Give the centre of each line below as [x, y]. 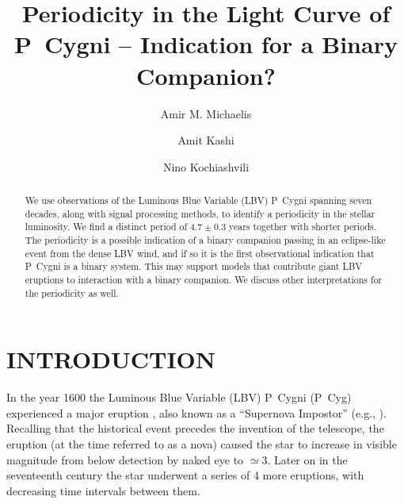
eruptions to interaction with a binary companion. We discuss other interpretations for [204, 280]
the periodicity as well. [72, 292]
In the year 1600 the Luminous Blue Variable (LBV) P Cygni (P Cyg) [179, 397]
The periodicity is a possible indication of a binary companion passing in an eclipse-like [205, 240]
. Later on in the [307, 459]
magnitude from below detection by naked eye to [125, 459]
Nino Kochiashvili [206, 166]
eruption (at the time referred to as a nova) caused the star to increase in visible [202, 444]
